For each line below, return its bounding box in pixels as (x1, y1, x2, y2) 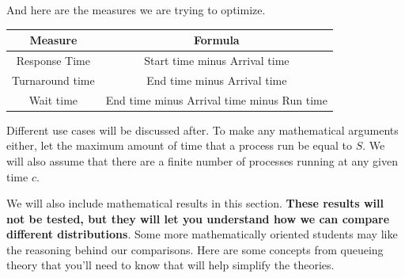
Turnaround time (12, 71, 95, 88)
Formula (194, 32, 240, 48)
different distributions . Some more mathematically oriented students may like (6, 226, 398, 242)
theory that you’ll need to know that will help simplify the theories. (6, 257, 335, 273)
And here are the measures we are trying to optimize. (6, 2, 266, 17)
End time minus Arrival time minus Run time (105, 91, 327, 108)
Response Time (16, 51, 90, 68)
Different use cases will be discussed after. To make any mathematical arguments (6, 121, 399, 138)
